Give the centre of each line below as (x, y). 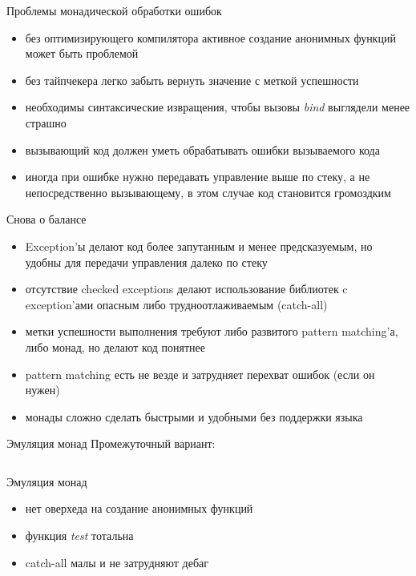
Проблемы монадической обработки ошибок (114, 10)
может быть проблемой (82, 53)
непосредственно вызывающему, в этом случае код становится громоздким (208, 192)
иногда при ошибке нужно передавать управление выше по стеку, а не (198, 177)
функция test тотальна (79, 536)
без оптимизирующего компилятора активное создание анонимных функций (210, 37)
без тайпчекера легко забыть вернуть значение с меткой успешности (192, 80)
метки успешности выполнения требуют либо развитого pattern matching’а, (212, 331)
